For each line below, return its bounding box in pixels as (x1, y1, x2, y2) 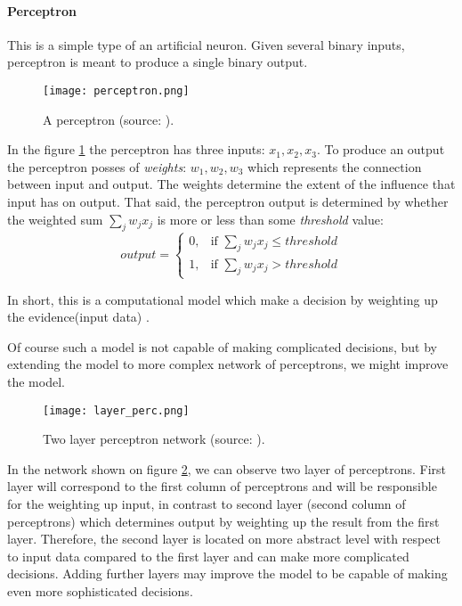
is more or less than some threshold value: (157, 209, 384, 228)
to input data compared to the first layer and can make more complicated (7, 546, 409, 565)
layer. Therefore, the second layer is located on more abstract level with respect (7, 529, 442, 548)
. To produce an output (316, 140, 445, 159)
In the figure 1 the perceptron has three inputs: (7, 140, 265, 159)
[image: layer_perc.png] (43, 404, 190, 417)
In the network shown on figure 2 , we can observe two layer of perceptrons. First (7, 459, 447, 478)
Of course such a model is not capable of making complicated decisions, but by (7, 337, 438, 356)
